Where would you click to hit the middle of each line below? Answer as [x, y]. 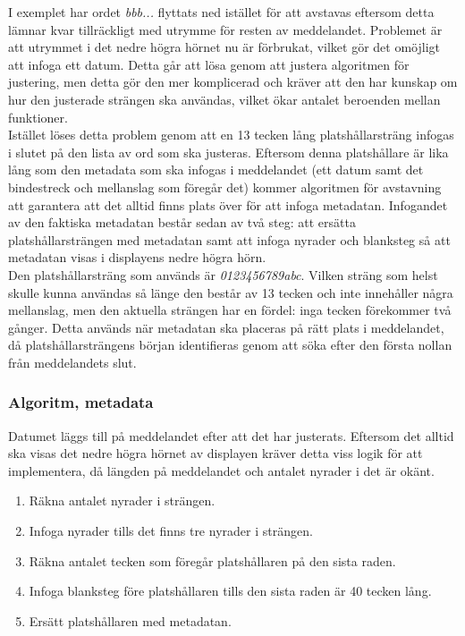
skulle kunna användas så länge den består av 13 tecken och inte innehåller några [231, 292]
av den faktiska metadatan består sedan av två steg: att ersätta [182, 222]
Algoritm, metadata [81, 402]
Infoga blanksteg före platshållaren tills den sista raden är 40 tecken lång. [230, 591]
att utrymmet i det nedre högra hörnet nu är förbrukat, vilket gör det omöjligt [224, 47]
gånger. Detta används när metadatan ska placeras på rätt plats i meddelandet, [226, 327]
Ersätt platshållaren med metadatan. [130, 620]
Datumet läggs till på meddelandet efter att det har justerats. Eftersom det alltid [231, 435]
